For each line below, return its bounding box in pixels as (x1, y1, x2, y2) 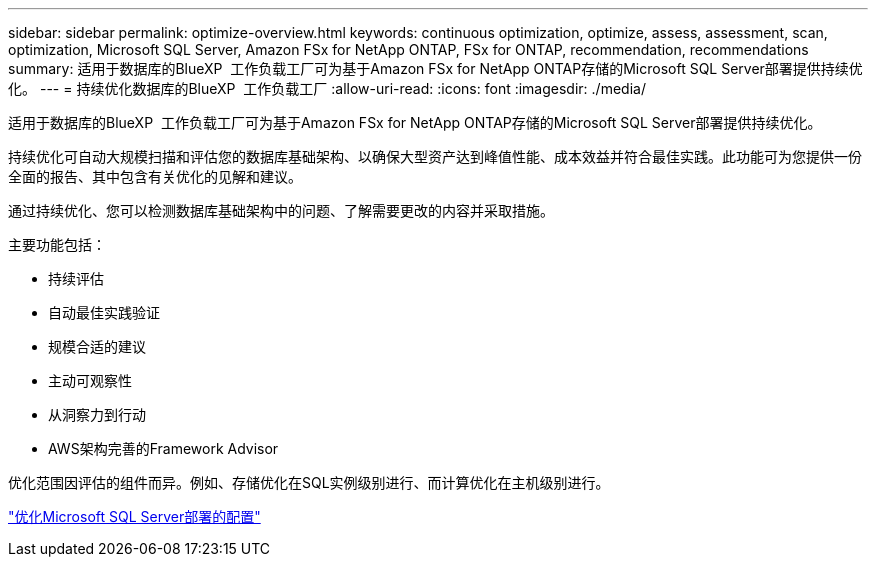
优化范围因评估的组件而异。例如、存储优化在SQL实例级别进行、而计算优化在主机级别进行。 (8, 474, 610, 491)
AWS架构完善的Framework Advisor (48, 440, 279, 457)
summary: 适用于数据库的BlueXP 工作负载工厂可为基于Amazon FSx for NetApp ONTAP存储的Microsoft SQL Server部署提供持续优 (8, 60, 863, 77)
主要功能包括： (8, 236, 106, 253)
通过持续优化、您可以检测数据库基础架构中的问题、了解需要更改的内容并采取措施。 (8, 202, 554, 219)
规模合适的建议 (48, 338, 146, 355)
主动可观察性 (48, 372, 132, 389)
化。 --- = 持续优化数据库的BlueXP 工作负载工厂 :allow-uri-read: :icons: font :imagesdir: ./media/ (8, 80, 646, 97)
